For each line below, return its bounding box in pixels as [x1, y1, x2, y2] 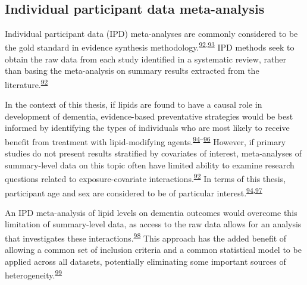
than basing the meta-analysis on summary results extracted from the [5, 64, 259, 77]
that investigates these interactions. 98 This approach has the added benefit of [5, 230, 287, 244]
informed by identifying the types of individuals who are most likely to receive [5, 121, 290, 134]
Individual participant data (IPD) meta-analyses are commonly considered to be [5, 27, 298, 39]
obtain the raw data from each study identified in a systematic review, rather [5, 52, 286, 65]
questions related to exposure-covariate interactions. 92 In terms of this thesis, [5, 171, 286, 184]
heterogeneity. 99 [5, 267, 62, 281]
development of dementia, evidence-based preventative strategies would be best [5, 109, 293, 122]
